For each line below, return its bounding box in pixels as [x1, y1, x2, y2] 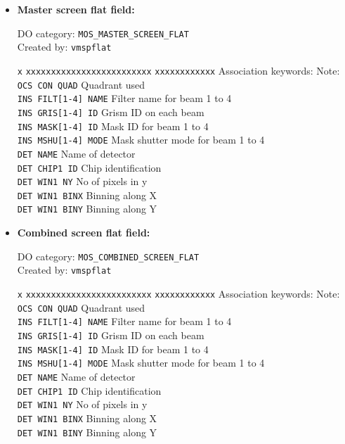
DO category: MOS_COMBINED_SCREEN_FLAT [17, 248, 200, 263]
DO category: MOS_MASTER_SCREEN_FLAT [17, 25, 189, 40]
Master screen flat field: [17, 2, 135, 16]
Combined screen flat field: [17, 225, 150, 240]
